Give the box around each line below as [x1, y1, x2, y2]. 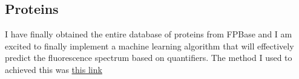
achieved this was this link [5, 63, 102, 75]
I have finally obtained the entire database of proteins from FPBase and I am [5, 28, 292, 40]
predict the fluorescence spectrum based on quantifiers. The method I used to [5, 51, 292, 64]
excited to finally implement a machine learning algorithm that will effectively [5, 39, 294, 52]
